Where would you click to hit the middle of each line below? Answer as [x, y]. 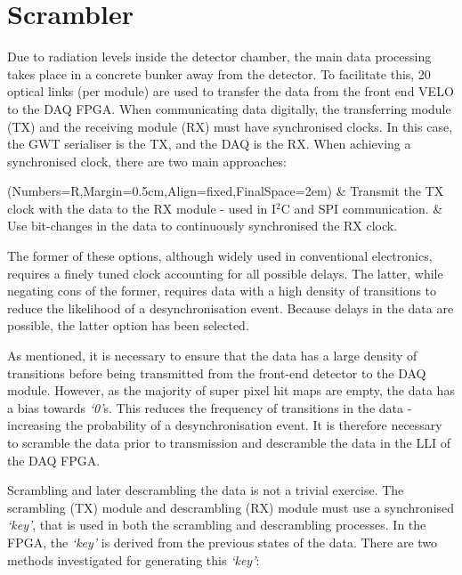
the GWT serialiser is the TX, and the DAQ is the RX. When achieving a [209, 144]
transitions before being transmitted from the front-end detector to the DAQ [217, 373]
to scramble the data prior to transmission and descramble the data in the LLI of [229, 442]
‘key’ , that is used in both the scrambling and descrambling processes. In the [217, 525]
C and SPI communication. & [362, 208]
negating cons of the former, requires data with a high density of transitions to [222, 291]
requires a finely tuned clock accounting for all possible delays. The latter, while [225, 273]
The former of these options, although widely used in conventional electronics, [220, 256]
